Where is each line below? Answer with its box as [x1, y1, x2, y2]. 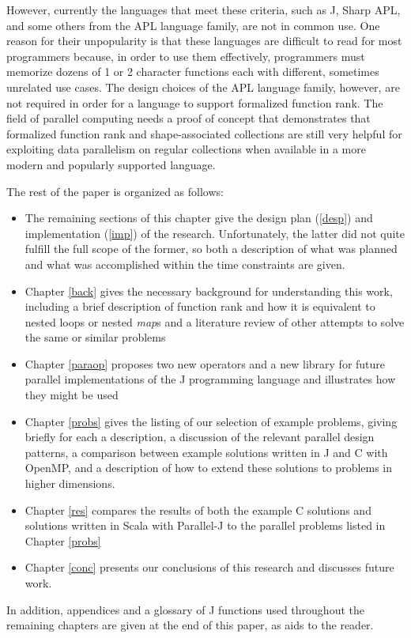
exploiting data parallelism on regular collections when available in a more [6, 141, 366, 157]
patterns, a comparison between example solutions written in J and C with [25, 444, 388, 460]
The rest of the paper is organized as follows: [6, 183, 224, 199]
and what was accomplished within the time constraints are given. [25, 255, 345, 272]
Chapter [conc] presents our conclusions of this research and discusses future [25, 559, 394, 576]
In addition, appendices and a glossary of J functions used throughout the [6, 601, 364, 617]
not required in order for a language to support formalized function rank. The [6, 94, 383, 111]
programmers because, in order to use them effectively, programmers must [6, 47, 365, 64]
